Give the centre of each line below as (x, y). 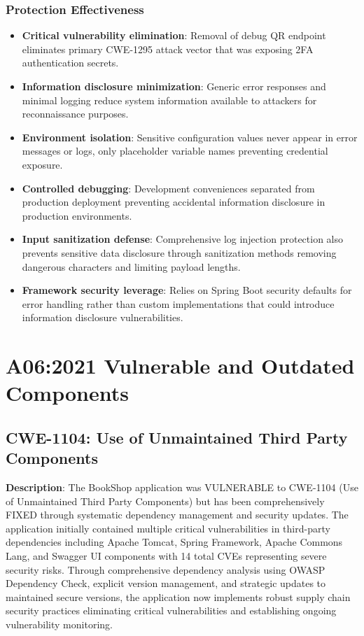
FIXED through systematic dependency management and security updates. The (177, 515)
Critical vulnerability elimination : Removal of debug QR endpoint (174, 35)
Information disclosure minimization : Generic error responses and (174, 86)
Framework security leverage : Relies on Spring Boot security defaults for (187, 290)
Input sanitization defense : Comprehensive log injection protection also (182, 239)
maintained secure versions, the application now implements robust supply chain (178, 596)
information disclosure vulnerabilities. (103, 317)
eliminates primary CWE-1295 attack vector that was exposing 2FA (168, 49)
